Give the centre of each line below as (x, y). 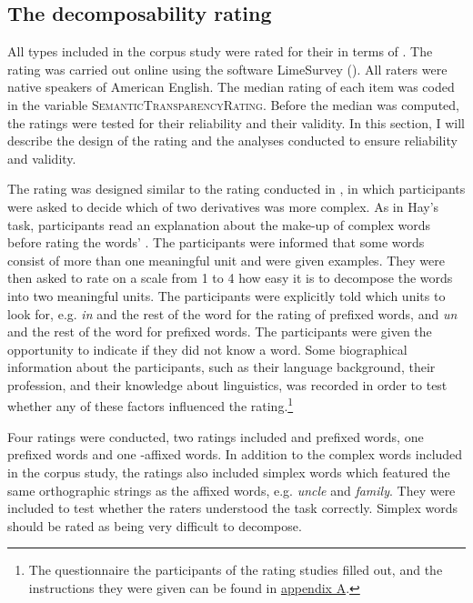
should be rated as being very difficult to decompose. (155, 525)
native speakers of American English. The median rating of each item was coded (231, 87)
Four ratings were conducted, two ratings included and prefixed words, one (216, 436)
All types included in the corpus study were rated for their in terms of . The (220, 51)
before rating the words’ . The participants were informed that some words (216, 242)
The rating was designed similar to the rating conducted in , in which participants (236, 189)
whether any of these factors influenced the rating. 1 (151, 405)
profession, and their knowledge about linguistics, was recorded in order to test (227, 384)
